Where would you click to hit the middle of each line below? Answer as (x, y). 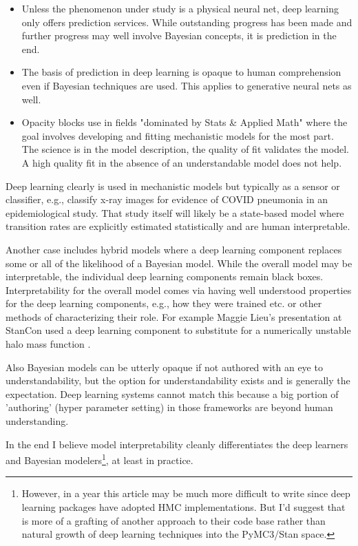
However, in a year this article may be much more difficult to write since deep (186, 493)
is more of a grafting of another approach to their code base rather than (173, 520)
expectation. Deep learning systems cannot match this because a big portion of (172, 393)
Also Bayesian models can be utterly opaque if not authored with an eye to (164, 367)
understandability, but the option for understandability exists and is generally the (178, 380)
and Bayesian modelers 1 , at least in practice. (99, 459)
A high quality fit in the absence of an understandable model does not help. (182, 162)
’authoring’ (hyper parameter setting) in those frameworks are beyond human (169, 407)
